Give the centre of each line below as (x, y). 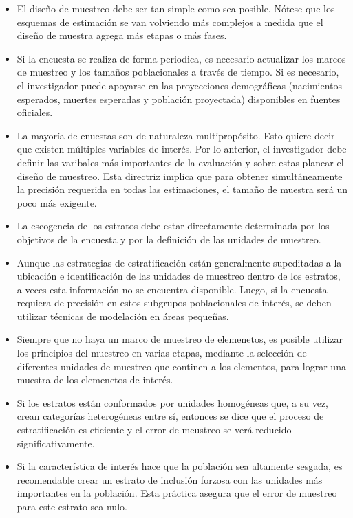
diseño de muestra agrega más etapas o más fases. (122, 35)
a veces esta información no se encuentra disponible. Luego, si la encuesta (172, 289)
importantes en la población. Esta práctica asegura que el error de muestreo (177, 493)
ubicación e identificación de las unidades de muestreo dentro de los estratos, (179, 276)
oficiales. (35, 112)
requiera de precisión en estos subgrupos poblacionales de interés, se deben (174, 303)
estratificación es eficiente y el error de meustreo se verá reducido (154, 430)
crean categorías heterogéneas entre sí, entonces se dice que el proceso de (170, 416)
